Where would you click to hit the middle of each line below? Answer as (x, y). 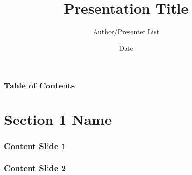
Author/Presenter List (126, 31)
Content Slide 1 (35, 146)
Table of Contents (40, 85)
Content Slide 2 (35, 168)
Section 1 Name (58, 119)
